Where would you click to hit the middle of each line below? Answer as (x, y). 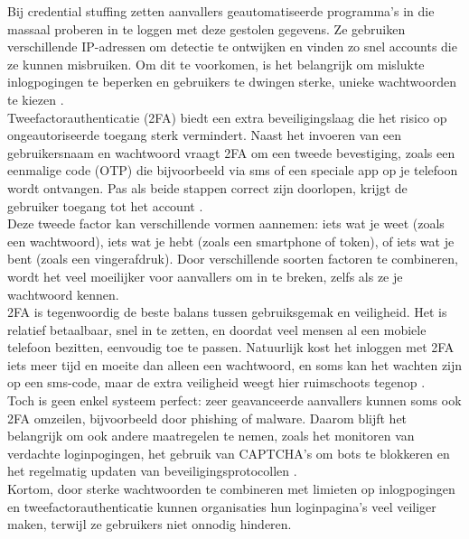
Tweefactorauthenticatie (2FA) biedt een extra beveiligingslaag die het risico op (227, 117)
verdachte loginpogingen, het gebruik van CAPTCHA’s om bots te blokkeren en (229, 453)
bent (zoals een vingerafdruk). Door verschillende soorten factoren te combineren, (233, 259)
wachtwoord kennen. (63, 294)
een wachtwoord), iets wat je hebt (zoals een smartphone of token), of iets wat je (231, 241)
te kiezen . (36, 99)
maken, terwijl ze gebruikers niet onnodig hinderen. (150, 524)
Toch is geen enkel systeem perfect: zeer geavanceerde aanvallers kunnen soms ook (234, 400)
